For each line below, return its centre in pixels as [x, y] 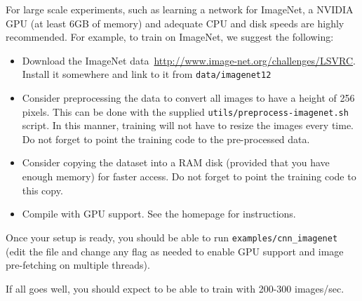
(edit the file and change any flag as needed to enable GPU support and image [175, 251]
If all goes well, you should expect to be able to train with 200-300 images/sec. [175, 288]
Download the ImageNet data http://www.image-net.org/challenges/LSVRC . [189, 60]
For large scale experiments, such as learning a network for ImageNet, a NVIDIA [180, 9]
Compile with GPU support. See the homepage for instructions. [159, 214]
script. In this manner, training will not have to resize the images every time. [188, 125]
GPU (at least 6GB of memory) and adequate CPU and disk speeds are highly [175, 23]
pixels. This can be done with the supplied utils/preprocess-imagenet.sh [185, 111]
